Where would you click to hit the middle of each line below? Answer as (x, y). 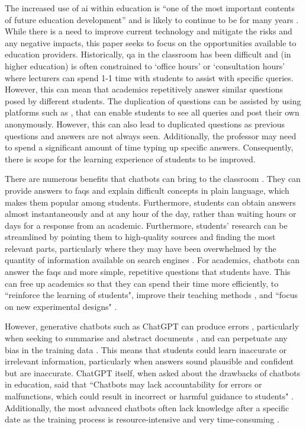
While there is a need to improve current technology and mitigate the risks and (149, 31)
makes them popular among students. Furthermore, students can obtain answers (150, 202)
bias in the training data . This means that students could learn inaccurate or (146, 349)
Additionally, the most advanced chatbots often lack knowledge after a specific (147, 407)
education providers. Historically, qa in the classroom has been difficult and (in (148, 54)
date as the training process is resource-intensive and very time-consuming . (142, 419)
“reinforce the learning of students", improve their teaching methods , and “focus (151, 295)
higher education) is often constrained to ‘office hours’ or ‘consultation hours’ (145, 65)
